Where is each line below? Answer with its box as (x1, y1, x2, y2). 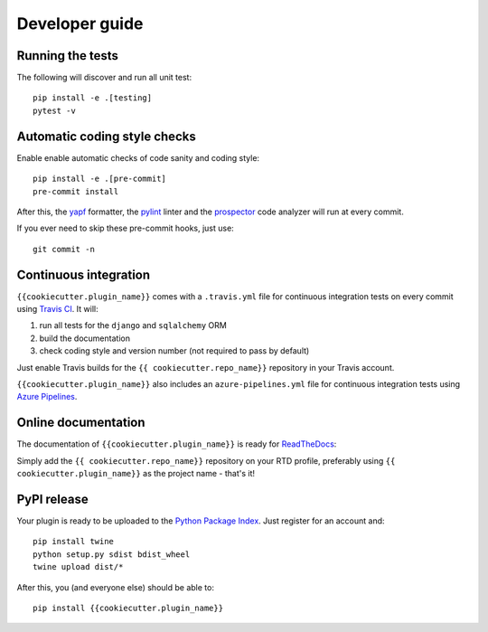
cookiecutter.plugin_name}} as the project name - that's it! (16, 468, 256, 479)
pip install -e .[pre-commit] (33, 174, 167, 184)
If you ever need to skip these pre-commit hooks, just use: (16, 222, 234, 234)
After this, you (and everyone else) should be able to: (16, 581, 214, 592)
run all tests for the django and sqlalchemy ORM (39, 320, 228, 331)
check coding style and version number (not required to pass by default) (39, 345, 310, 356)
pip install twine (33, 536, 115, 547)
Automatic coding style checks (16, 128, 196, 144)
